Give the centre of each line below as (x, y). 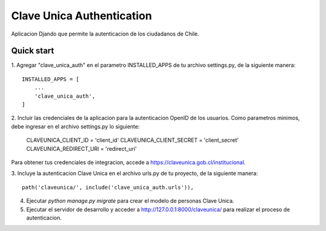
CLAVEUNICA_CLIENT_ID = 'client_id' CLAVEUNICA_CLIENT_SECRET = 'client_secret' (133, 140)
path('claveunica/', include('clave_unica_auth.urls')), (108, 187)
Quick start (33, 51)
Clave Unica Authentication (81, 16)
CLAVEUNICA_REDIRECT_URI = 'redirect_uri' (81, 148)
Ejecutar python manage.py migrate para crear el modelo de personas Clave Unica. (130, 201)
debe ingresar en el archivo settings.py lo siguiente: (75, 126)
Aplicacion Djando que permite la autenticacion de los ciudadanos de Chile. (105, 34)
